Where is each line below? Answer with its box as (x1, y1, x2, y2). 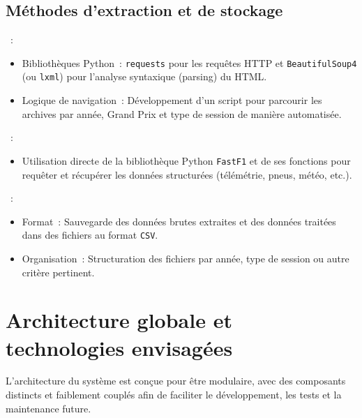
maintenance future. (6, 401, 91, 415)
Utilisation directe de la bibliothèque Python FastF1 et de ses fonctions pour (22, 153, 351, 167)
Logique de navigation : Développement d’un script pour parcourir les (22, 93, 322, 107)
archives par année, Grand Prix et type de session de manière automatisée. (22, 106, 342, 121)
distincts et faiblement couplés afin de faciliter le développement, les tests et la (6, 387, 342, 402)
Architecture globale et (6, 306, 232, 334)
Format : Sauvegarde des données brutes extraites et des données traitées (22, 214, 336, 228)
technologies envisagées (6, 333, 233, 361)
